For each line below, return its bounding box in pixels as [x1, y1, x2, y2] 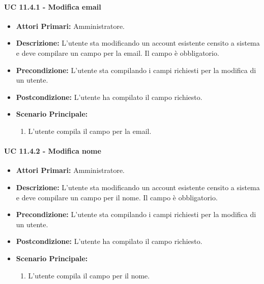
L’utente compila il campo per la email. [28, 125, 152, 136]
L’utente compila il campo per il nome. [28, 270, 150, 280]
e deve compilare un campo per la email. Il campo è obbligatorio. [16, 47, 219, 58]
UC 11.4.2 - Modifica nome [4, 146, 101, 156]
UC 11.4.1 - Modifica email [4, 1, 101, 12]
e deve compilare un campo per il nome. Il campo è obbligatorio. [16, 192, 218, 202]
